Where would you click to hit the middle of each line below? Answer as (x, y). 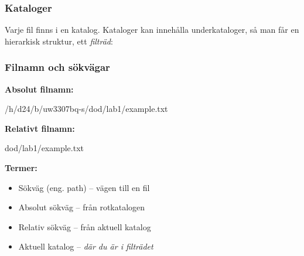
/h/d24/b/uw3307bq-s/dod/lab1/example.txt (86, 109)
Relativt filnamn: (40, 128)
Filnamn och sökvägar (57, 67)
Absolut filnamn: (39, 89)
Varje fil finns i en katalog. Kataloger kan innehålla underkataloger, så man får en (152, 30)
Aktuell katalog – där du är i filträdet (86, 246)
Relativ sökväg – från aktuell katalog (85, 226)
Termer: (21, 168)
